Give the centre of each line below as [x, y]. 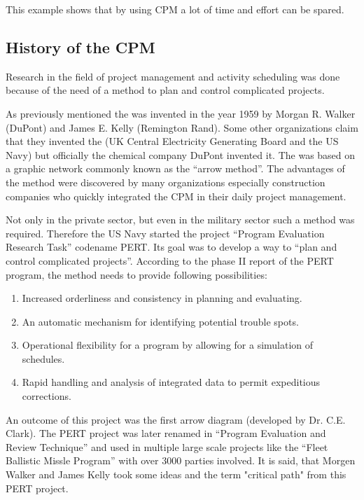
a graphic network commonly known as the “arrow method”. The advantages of [175, 168]
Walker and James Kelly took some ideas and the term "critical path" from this [176, 474]
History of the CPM [80, 47]
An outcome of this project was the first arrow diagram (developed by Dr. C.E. [176, 419]
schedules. [43, 358]
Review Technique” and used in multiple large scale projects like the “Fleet [167, 446]
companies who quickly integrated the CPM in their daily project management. [176, 196]
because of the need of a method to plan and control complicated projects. [165, 90]
